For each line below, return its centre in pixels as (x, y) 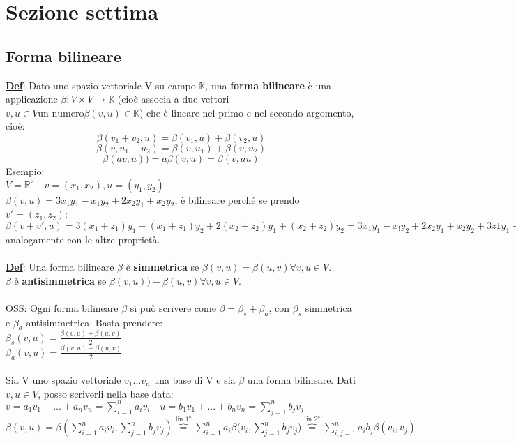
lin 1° (183, 420)
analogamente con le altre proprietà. (83, 239)
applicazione (32, 99)
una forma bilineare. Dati (301, 380)
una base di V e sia (195, 380)
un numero (61, 113)
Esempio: (25, 171)
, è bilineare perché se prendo (237, 199)
